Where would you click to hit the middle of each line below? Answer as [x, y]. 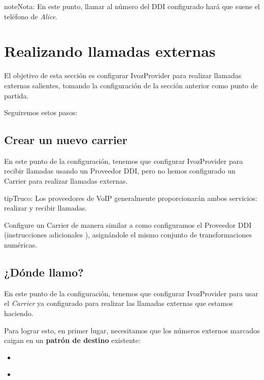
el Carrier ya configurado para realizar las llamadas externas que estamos [119, 303]
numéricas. [21, 245]
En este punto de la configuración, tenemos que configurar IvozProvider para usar [131, 293]
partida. [16, 95]
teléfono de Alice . [31, 16]
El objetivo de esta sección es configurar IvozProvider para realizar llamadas [123, 75]
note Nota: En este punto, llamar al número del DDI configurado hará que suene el [132, 6]
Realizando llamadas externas [110, 51]
